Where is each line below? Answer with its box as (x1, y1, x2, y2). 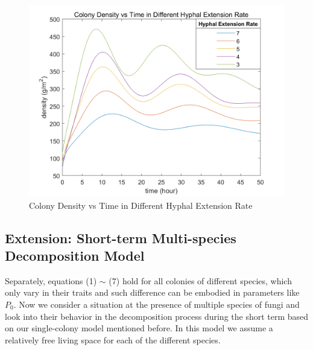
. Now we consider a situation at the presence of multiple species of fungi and (13, 297, 300, 310)
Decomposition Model (5, 246, 145, 264)
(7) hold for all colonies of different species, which (109, 274, 292, 287)
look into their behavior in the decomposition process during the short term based (5, 310, 309, 322)
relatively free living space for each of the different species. (5, 333, 221, 346)
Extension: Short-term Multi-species (5, 228, 236, 247)
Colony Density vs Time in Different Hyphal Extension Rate (29, 199, 253, 211)
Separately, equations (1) (5, 274, 97, 287)
